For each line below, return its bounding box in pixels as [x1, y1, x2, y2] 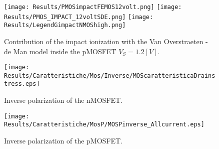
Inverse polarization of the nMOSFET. [4, 95, 123, 105]
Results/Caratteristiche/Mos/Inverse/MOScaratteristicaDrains [4, 72, 215, 79]
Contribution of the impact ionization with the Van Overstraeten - [4, 36, 208, 46]
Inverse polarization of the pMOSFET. [4, 135, 123, 146]
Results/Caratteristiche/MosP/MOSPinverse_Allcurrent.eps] [4, 121, 204, 128]
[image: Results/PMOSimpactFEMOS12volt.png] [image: [4, 4, 182, 11]
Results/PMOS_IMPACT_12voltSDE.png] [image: [4, 13, 153, 21]
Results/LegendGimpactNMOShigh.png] [4, 22, 126, 29]
